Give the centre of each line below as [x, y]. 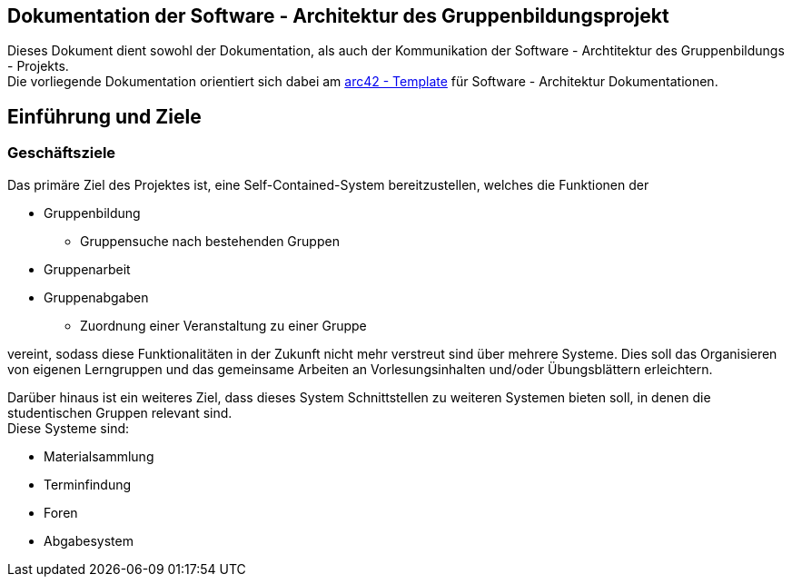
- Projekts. [38, 66]
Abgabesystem [89, 540]
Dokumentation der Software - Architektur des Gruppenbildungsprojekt [338, 16]
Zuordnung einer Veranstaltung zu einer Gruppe [223, 325]
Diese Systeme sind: [69, 428]
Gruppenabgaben [96, 297]
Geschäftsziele [62, 153]
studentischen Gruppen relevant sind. [120, 412]
